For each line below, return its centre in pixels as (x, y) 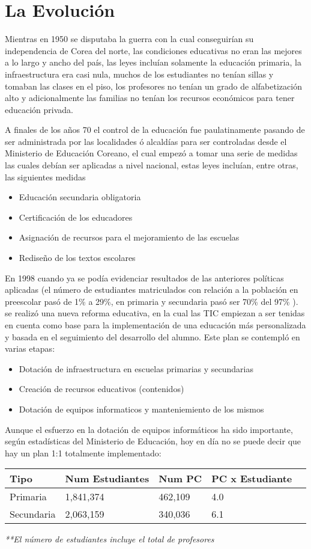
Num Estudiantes (107, 479)
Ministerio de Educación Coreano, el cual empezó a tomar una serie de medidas (151, 153)
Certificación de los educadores (76, 217)
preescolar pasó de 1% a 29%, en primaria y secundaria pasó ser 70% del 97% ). (152, 301)
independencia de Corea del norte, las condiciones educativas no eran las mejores (153, 50)
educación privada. (39, 109)
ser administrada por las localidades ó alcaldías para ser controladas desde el (146, 141)
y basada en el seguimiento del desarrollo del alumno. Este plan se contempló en (152, 336)
